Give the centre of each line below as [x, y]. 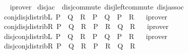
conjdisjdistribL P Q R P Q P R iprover [86, 16]
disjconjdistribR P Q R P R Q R [69, 46]
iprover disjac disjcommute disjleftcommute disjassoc [97, 6]
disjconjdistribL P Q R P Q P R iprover [86, 36]
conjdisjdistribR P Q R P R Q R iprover [86, 26]
